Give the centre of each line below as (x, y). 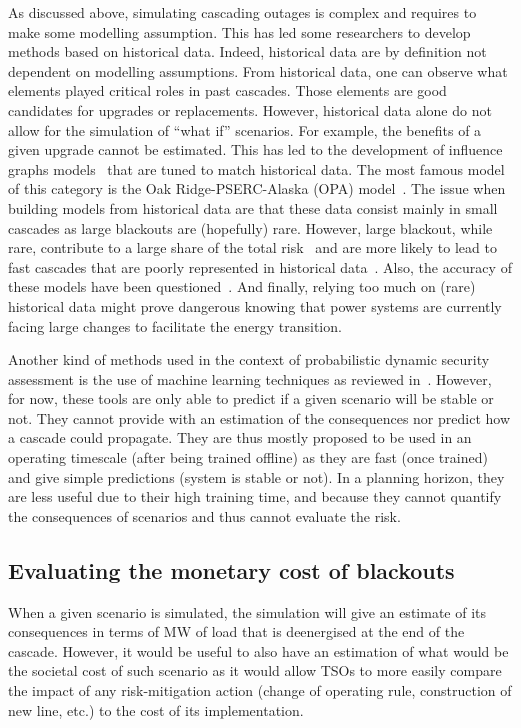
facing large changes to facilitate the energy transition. (175, 325)
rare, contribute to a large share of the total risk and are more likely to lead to (252, 247)
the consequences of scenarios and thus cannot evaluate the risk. (204, 515)
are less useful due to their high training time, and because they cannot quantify (255, 496)
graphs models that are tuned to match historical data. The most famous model (256, 168)
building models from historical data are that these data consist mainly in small (253, 207)
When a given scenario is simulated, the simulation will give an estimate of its (247, 611)
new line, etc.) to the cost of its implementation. (156, 709)
